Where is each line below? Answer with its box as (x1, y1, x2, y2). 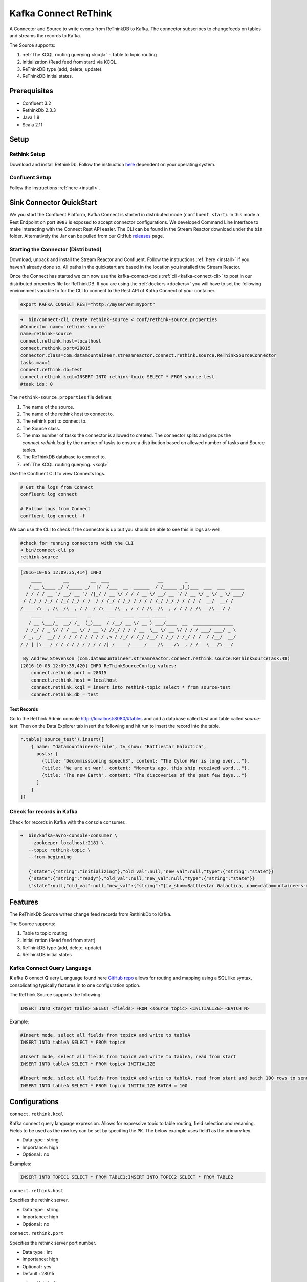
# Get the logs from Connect (20, 485, 94, 490)
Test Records (9, 706, 38, 712)
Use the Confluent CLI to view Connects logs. (9, 471, 106, 477)
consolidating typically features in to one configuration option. (9, 982, 141, 988)
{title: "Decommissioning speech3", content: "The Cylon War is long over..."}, (41, 758, 250, 764)
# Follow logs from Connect (20, 506, 91, 512)
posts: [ (36, 751, 58, 756)
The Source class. (22, 425, 61, 431)
